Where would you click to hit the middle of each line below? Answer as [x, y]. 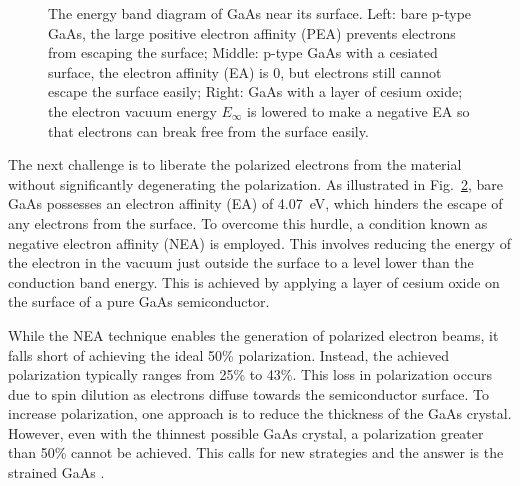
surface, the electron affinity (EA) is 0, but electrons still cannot [245, 71]
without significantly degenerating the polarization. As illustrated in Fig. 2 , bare [255, 183]
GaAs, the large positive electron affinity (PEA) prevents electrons [252, 32]
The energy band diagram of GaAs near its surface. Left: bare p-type [260, 13]
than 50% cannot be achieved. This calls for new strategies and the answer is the [256, 452]
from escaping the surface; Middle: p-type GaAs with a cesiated [243, 52]
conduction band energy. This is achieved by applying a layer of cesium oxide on [254, 281]
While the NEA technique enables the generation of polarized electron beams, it [253, 334]
